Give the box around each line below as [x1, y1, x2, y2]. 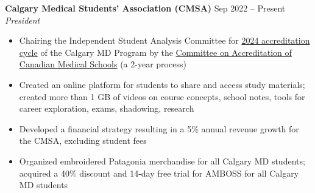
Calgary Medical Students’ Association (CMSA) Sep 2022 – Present [5, 2, 286, 14]
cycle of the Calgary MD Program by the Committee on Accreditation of [19, 46, 292, 58]
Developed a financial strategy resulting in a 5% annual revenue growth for [19, 122, 299, 135]
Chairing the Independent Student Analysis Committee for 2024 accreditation [19, 34, 310, 47]
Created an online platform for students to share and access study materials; [19, 78, 305, 90]
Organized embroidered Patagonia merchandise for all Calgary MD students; [19, 154, 305, 167]
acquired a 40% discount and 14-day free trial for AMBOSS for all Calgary [19, 166, 299, 179]
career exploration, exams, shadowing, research [19, 102, 194, 115]
